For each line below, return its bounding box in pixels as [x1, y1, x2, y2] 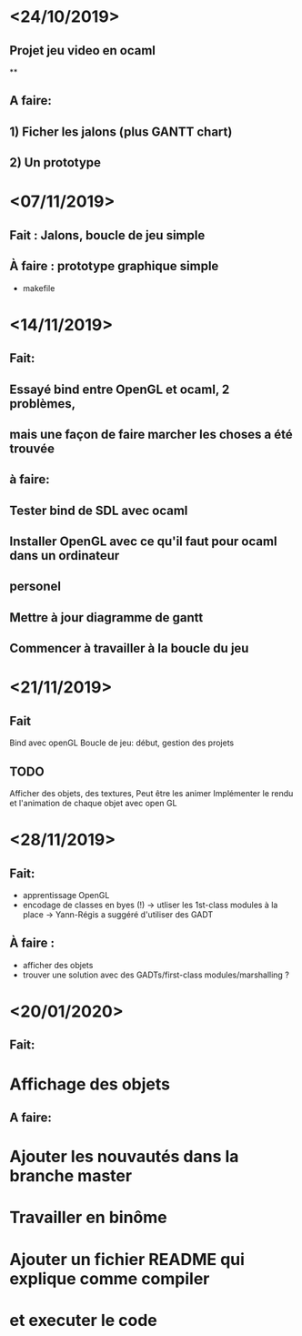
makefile [22, 282, 55, 293]
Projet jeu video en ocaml [9, 43, 156, 58]
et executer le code [9, 1310, 157, 1331]
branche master [9, 1166, 133, 1187]
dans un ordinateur [9, 548, 120, 563]
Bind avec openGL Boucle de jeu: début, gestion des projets [9, 737, 235, 748]
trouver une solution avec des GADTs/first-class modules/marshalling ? [22, 969, 289, 980]
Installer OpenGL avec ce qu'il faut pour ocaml [9, 534, 277, 550]
